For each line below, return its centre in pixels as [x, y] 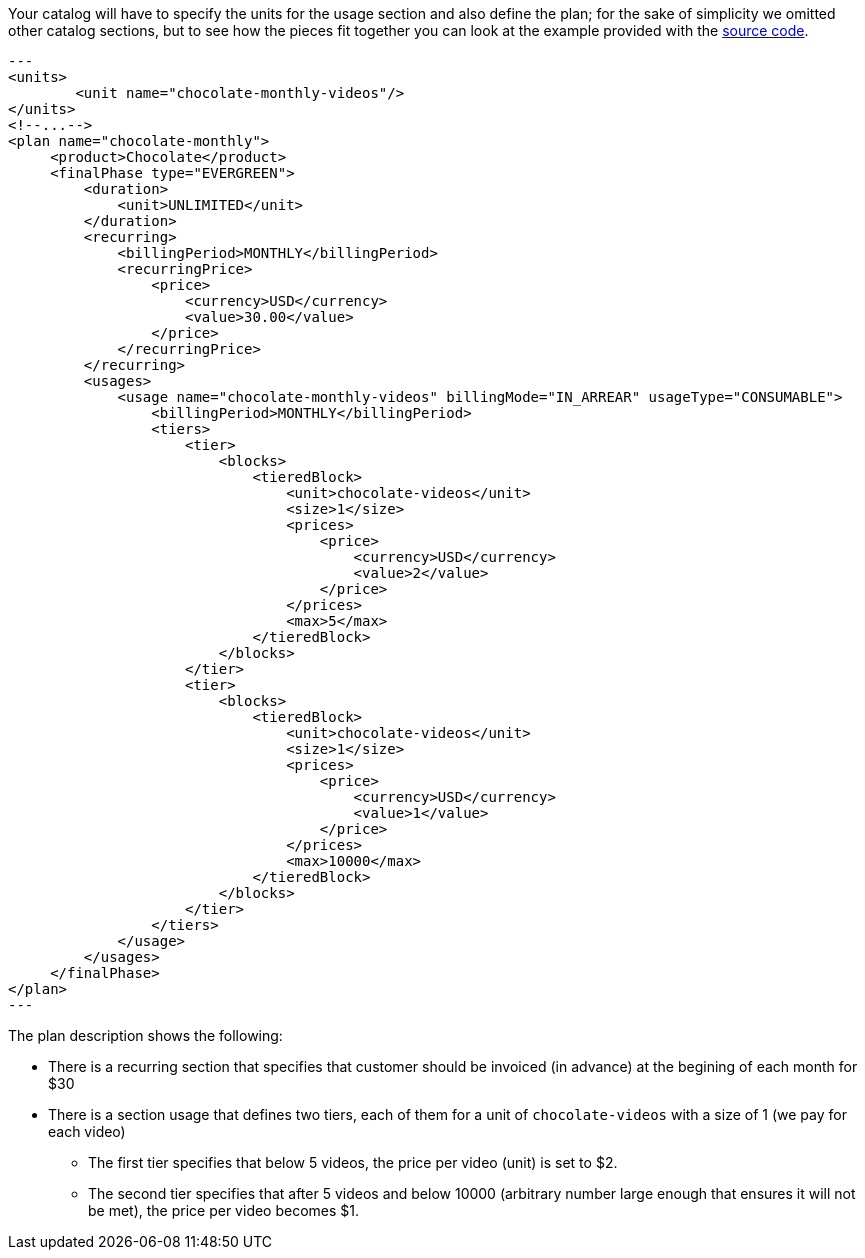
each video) [87, 1131]
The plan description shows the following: [145, 1035]
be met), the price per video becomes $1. [224, 1210]
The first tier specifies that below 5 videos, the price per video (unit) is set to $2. [353, 1162]
